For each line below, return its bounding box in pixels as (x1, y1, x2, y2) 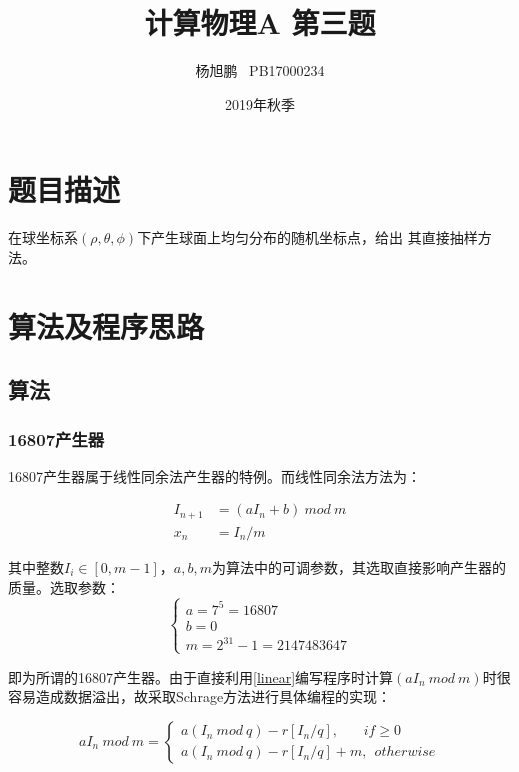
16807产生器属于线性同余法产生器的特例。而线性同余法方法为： (8, 465, 421, 486)
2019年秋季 (225, 93, 295, 114)
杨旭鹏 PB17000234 (195, 60, 325, 81)
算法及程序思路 (8, 305, 205, 346)
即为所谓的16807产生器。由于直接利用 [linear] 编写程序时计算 (8, 666, 394, 687)
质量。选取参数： (8, 576, 120, 597)
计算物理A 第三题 (144, 2, 376, 43)
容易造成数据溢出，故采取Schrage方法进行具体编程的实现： (8, 686, 392, 707)
